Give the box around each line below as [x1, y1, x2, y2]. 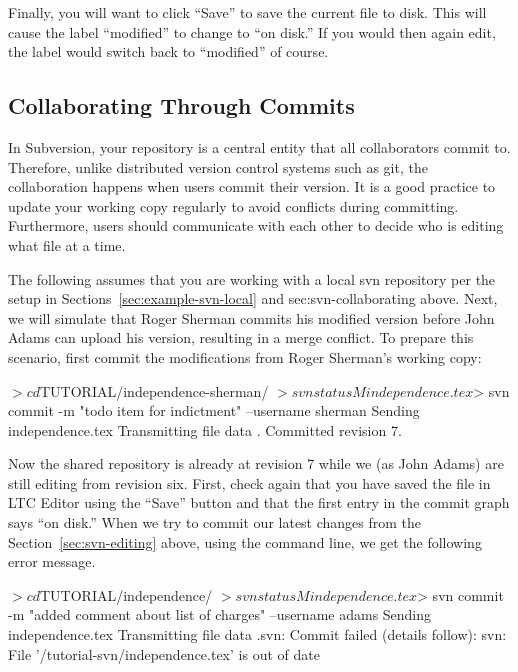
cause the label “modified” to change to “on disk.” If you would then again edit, [8, 21, 496, 42]
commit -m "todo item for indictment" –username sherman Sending [8, 400, 420, 421]
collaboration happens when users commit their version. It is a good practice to [8, 176, 496, 197]
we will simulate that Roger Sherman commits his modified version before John [8, 307, 495, 328]
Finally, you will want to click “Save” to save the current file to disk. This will [8, 2, 487, 22]
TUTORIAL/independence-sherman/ [40, 380, 269, 401]
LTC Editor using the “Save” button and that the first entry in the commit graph [8, 492, 510, 513]
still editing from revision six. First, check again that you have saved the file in [8, 472, 491, 493]
